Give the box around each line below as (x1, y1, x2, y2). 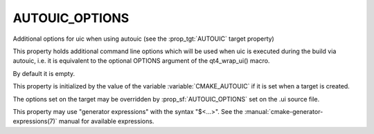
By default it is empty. (12, 69, 75, 77)
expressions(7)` (12, 117, 58, 126)
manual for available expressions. (59, 117, 154, 126)
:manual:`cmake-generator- (244, 107, 323, 115)
